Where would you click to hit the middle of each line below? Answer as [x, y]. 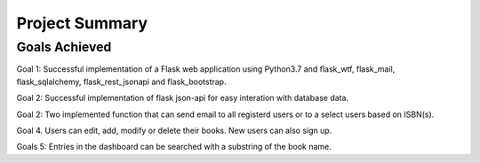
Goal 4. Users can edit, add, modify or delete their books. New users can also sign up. [174, 130]
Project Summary [82, 23]
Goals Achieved [64, 47]
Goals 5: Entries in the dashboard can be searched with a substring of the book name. [174, 147]
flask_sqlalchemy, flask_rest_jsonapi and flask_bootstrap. [121, 81]
